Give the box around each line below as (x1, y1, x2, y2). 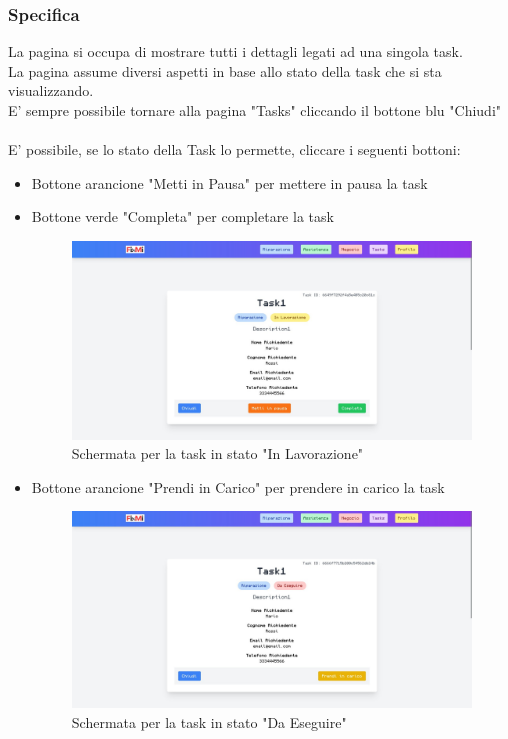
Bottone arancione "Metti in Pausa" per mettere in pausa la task (31, 172, 428, 193)
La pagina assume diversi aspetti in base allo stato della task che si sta (8, 60, 442, 81)
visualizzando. (8, 80, 94, 101)
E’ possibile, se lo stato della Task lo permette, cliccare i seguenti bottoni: (8, 139, 461, 160)
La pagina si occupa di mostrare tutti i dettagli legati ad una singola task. (8, 41, 463, 62)
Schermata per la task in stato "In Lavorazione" (71, 443, 364, 464)
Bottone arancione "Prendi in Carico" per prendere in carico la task (31, 476, 445, 497)
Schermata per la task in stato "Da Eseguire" (71, 711, 347, 732)
